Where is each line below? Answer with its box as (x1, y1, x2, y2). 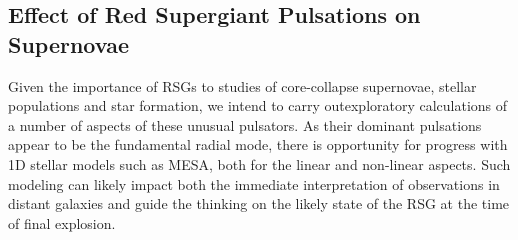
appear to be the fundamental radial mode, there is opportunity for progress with (8, 134, 508, 155)
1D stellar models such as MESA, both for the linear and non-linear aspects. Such (8, 153, 511, 174)
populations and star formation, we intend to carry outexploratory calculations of (8, 95, 508, 116)
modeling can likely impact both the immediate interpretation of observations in (8, 173, 500, 194)
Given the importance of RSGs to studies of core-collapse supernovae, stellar (8, 75, 477, 96)
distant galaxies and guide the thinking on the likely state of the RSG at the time (8, 193, 510, 214)
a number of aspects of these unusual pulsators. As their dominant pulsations (8, 114, 482, 135)
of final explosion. (8, 212, 116, 233)
